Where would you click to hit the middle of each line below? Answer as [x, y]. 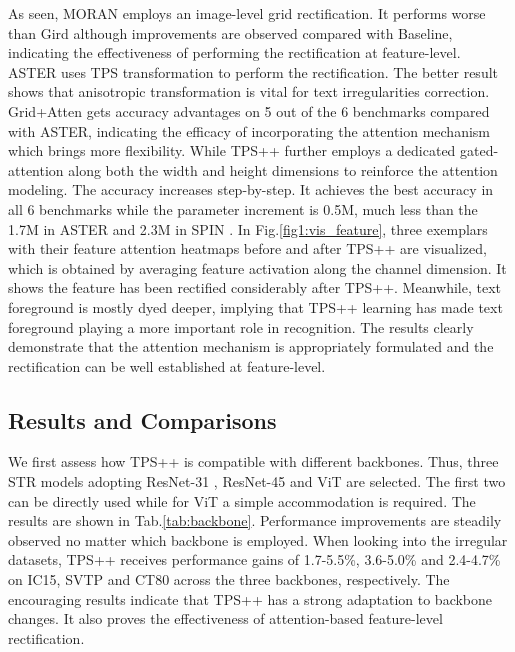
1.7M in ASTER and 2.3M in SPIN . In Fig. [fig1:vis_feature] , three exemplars [248, 228]
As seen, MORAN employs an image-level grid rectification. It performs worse [247, 13]
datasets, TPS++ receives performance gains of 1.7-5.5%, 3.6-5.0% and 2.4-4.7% [254, 559]
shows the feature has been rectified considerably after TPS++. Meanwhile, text [254, 287]
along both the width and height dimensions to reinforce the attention [283, 169]
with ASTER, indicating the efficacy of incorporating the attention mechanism [249, 130]
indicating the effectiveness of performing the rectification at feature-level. [234, 52]
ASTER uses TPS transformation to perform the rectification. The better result [253, 71]
